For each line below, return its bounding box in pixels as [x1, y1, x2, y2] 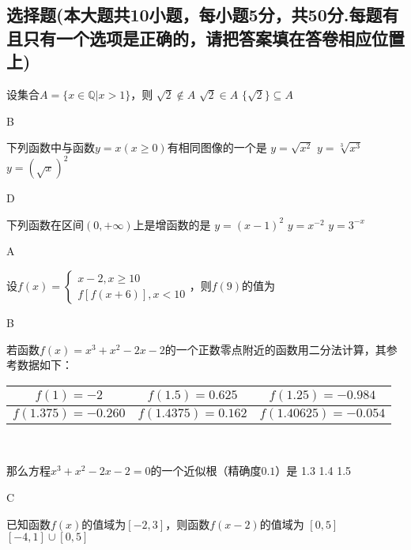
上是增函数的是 [133, 216, 211, 232]
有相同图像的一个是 [167, 139, 267, 156]
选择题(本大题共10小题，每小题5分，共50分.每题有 [6, 2, 399, 27]
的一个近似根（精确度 [150, 462, 262, 479]
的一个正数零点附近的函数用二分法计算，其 [164, 341, 386, 357]
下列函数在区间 [6, 216, 84, 232]
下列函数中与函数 [6, 139, 95, 156]
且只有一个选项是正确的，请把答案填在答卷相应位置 [6, 25, 405, 50]
